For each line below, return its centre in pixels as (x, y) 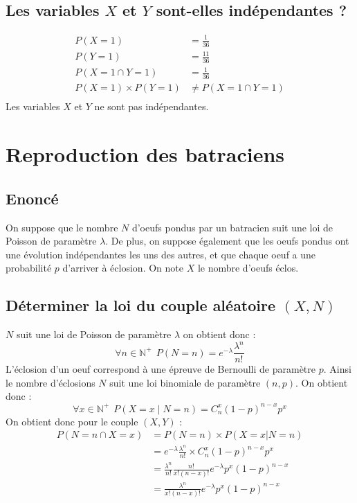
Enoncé (32, 198)
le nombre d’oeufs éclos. (248, 268)
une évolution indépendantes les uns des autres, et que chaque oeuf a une (161, 254)
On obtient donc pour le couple (72, 421)
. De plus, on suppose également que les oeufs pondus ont (227, 241)
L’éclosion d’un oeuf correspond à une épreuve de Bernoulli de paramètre (161, 369)
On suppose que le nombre (62, 227)
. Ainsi (337, 369)
